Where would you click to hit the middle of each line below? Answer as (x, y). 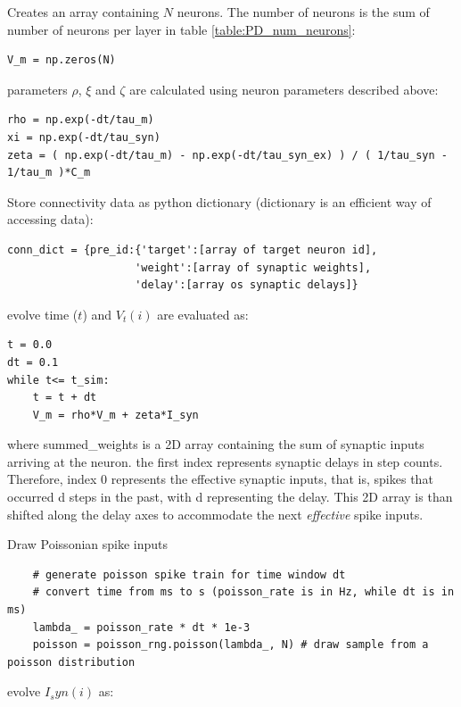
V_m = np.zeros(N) (62, 60)
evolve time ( (43, 314)
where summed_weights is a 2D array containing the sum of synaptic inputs (216, 444)
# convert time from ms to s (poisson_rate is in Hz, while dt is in (243, 592)
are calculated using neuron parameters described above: (284, 89)
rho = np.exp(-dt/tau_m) (81, 120)
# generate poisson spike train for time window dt (189, 574)
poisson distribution (71, 662)
